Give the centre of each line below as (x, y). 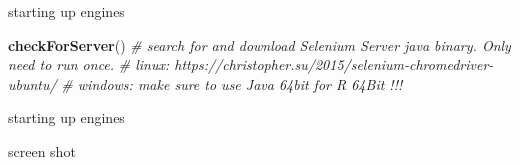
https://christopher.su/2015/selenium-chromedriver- (334, 64)
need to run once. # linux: (89, 64)
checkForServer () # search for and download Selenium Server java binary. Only (259, 44)
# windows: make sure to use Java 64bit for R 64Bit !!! (232, 83)
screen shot (42, 150)
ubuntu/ (32, 83)
